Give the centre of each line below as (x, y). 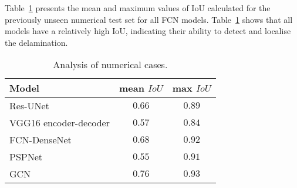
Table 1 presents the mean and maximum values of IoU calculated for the (138, 8)
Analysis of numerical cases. (110, 65)
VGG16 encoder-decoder (60, 123)
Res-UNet (29, 106)
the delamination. (36, 42)
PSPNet (26, 157)
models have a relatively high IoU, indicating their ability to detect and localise (148, 31)
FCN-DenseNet (41, 140)
